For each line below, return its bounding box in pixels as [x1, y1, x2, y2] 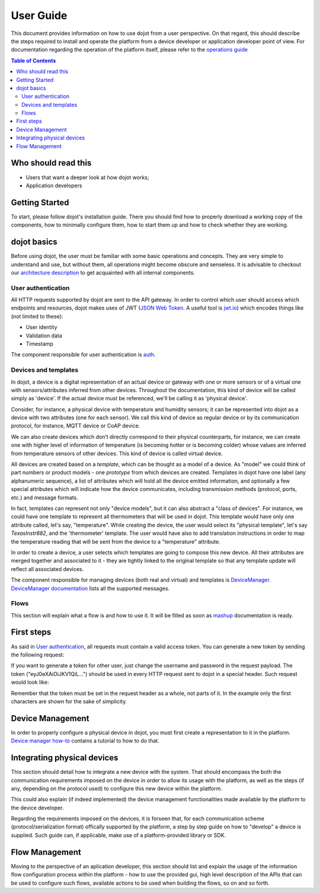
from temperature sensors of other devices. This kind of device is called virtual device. [11, 449, 223, 457]
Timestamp [25, 340, 53, 347]
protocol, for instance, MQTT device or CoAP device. [11, 422, 140, 429]
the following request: [11, 651, 65, 658]
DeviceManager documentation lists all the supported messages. [11, 585, 170, 592]
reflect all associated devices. [11, 565, 84, 572]
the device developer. [11, 804, 64, 811]
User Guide [11, 9, 68, 22]
